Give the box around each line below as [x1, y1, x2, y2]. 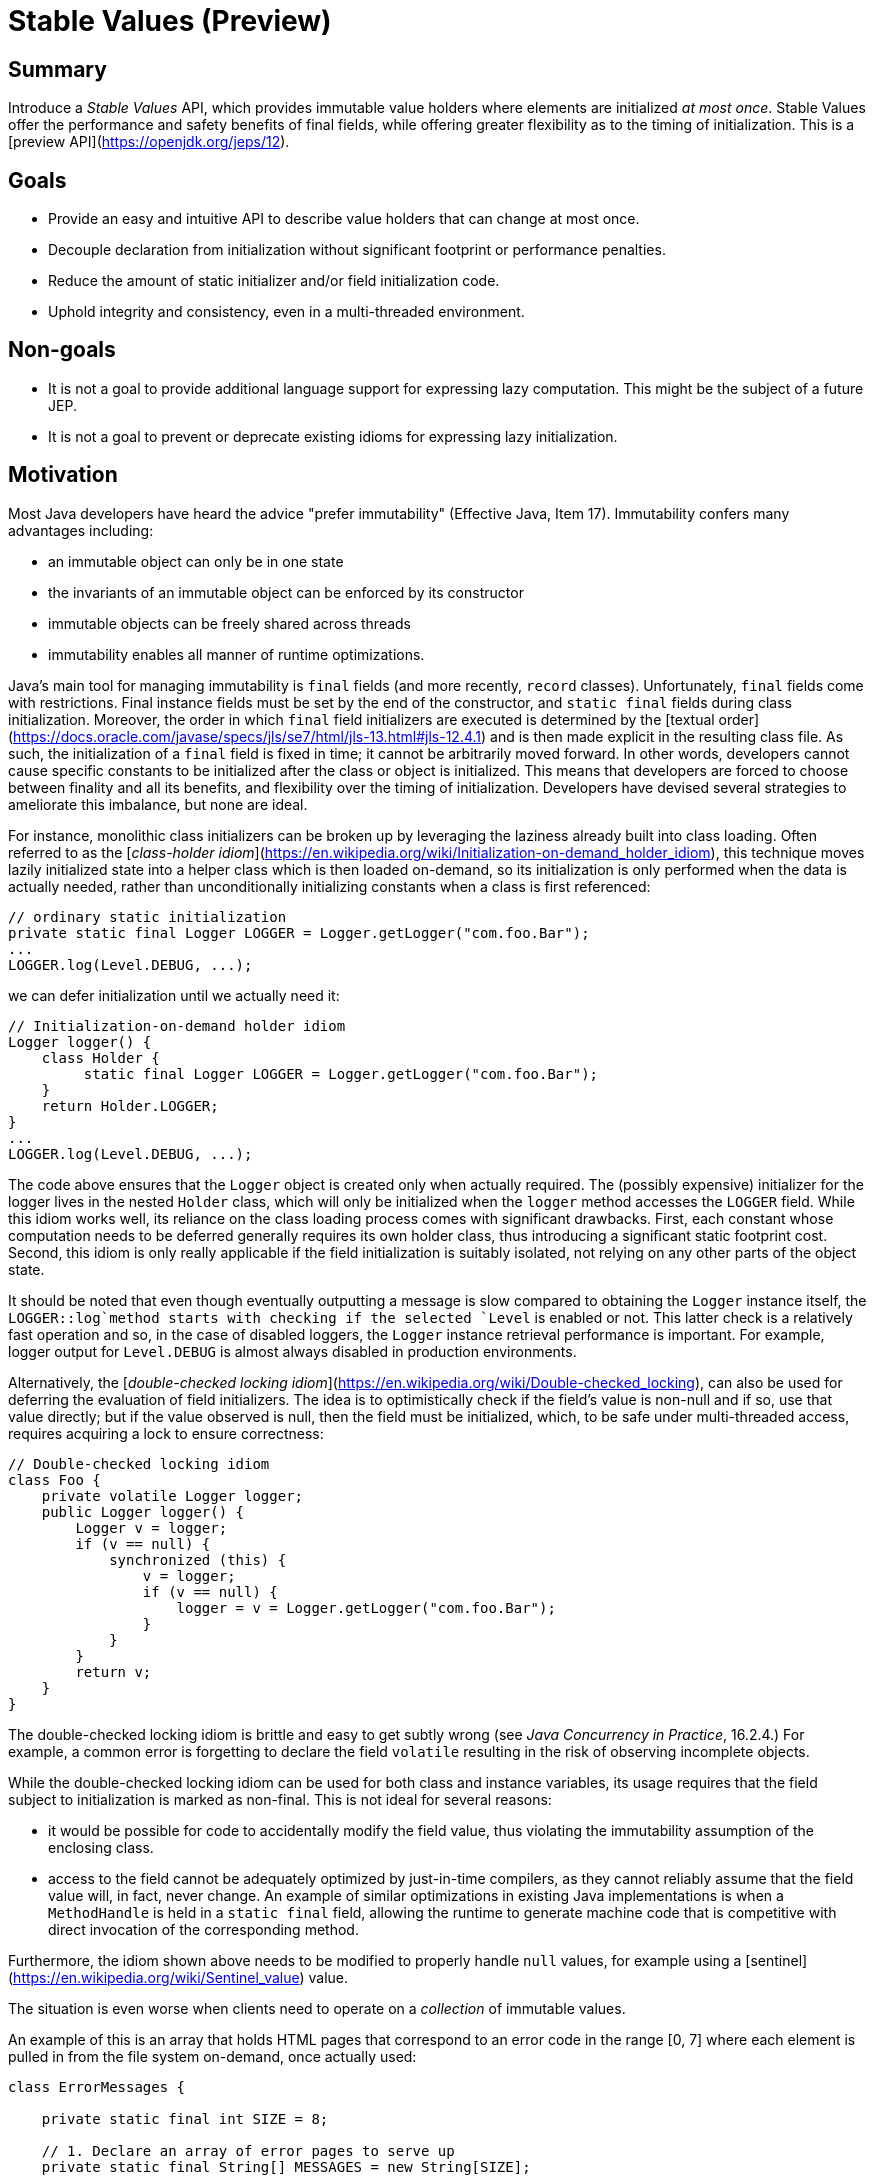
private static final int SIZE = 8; [41, 2110, 329, 2127]
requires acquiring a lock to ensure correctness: [8, 1424, 324, 1442]
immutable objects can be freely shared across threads [48, 614, 412, 632]
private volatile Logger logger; [41, 1487, 304, 1504]
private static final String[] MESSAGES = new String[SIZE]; [41, 2158, 531, 2175]
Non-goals [8, 337, 116, 363]
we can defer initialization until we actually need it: [8, 986, 340, 1004]
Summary [8, 56, 107, 82]
